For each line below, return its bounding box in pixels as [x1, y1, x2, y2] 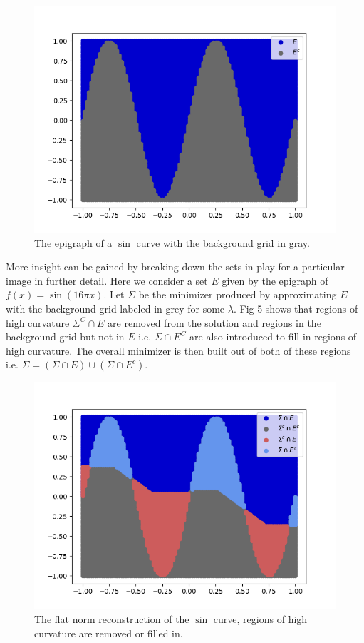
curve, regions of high [213, 611, 308, 626]
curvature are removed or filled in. [34, 625, 183, 640]
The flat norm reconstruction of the [34, 611, 189, 626]
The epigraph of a [34, 235, 113, 250]
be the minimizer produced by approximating [138, 287, 337, 302]
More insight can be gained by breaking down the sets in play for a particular [6, 259, 345, 274]
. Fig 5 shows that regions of [233, 300, 358, 315]
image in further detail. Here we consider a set [6, 273, 208, 288]
